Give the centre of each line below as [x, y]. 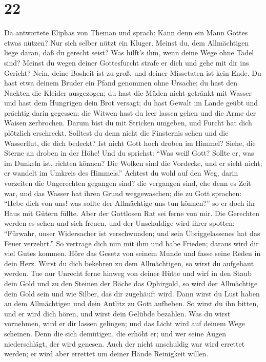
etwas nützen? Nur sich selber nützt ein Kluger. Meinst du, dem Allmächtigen [127, 42]
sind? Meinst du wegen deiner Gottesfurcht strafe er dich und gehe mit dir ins [127, 62]
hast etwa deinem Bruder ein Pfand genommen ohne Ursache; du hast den [121, 83]
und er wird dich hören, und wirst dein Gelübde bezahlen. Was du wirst [117, 313]
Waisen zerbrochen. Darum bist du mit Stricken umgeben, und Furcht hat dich [128, 123]
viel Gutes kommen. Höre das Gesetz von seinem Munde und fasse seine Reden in [132, 253]
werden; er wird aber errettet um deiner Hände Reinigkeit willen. [106, 354]
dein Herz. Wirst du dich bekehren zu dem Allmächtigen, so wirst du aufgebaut [129, 263]
